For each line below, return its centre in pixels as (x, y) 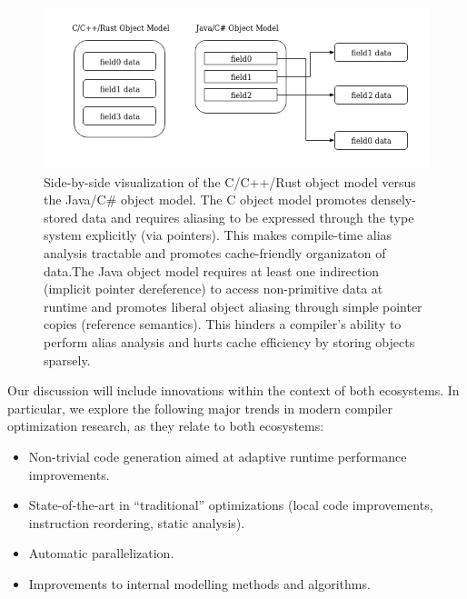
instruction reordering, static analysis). (137, 522)
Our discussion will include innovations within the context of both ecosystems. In (233, 390)
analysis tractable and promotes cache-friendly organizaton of (215, 252)
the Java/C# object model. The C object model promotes (205, 200)
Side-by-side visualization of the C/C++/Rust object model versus (230, 181)
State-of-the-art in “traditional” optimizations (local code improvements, (231, 505)
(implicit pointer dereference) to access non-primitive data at (214, 289)
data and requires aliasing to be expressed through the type (248, 217)
